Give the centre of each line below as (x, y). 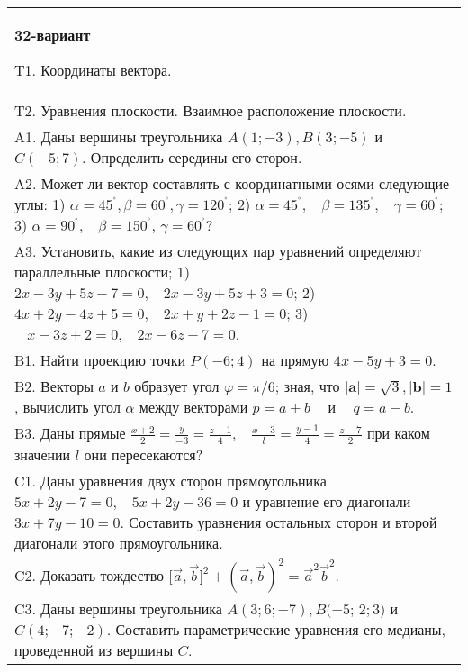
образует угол (177, 386)
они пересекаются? (144, 454)
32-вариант (53, 35)
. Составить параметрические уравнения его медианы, (276, 629)
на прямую (295, 360)
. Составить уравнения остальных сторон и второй (279, 522)
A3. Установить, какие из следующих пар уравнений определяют (218, 251)
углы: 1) (40, 204)
